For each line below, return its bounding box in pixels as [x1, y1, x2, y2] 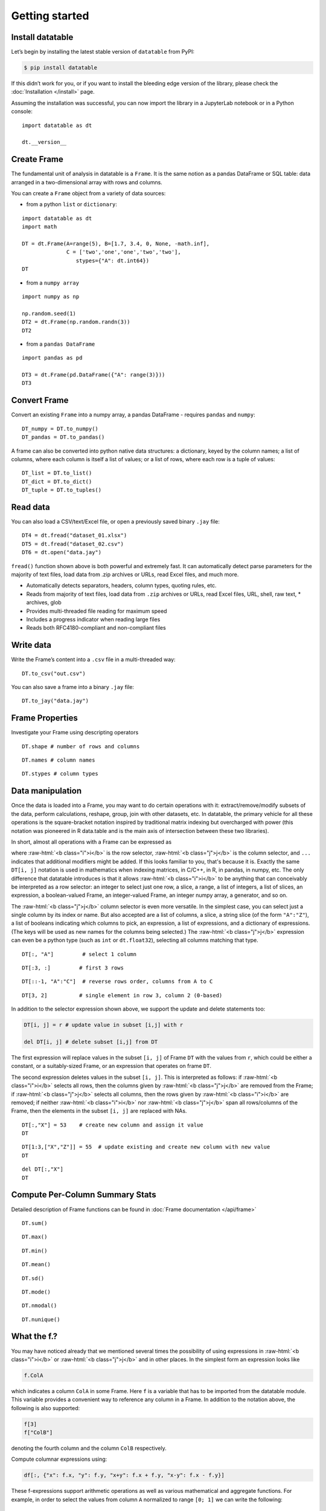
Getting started [11, 9, 89, 22]
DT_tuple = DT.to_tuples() [22, 487, 102, 494]
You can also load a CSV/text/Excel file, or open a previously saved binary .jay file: [11, 518, 220, 525]
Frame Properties [11, 713, 78, 723]
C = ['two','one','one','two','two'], [66, 248, 181, 256]
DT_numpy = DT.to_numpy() [22, 425, 99, 432]
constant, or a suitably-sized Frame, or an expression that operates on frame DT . [11, 1063, 211, 1070]
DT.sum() [22, 1220, 48, 1226]
